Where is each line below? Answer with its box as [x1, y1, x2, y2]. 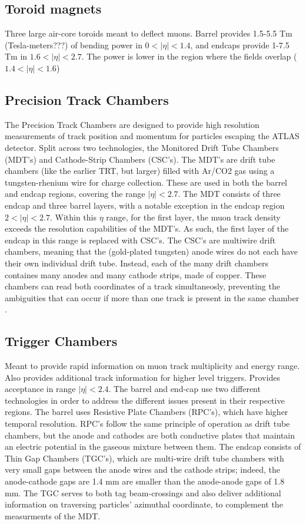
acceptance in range [5, 383, 76, 395]
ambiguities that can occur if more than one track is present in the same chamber [5, 291, 300, 304]
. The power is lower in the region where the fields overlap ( [81, 50, 297, 62]
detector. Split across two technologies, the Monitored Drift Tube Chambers [5, 141, 279, 153]
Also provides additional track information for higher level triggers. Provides [5, 371, 280, 383]
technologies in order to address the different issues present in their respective [5, 394, 285, 406]
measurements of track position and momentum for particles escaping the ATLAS [5, 130, 300, 142]
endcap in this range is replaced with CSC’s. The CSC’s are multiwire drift [5, 233, 276, 246]
